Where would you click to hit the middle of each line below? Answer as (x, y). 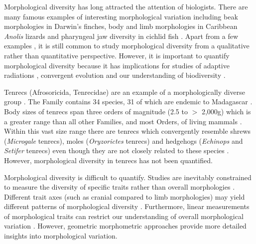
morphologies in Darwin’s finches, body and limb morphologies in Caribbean (121, 26)
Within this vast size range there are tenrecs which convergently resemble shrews (128, 131)
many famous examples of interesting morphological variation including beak (121, 16)
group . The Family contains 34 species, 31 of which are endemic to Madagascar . (128, 102)
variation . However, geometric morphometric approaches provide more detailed (125, 226)
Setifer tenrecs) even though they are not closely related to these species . (117, 150)
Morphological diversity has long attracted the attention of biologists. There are (126, 6)
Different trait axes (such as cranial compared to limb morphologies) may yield (125, 196)
